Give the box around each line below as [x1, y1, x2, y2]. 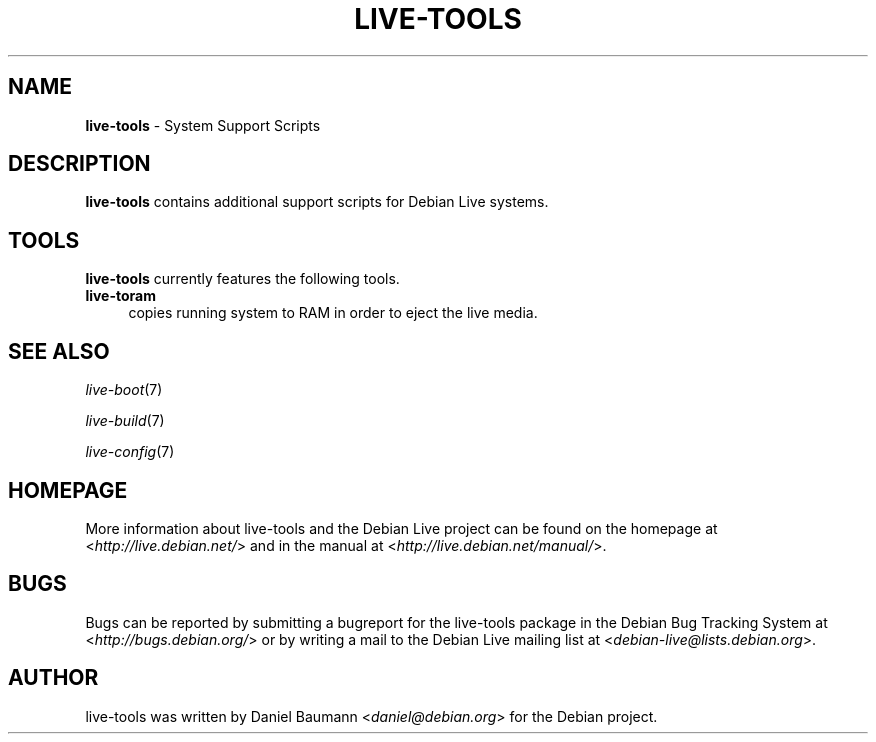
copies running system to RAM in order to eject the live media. [128, 304, 538, 322]
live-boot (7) [85, 381, 163, 399]
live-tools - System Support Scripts [85, 116, 321, 134]
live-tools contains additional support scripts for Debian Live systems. [85, 193, 549, 211]
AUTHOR [8, 665, 99, 691]
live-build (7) [85, 412, 165, 430]
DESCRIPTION [8, 151, 151, 177]
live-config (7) [85, 443, 175, 461]
